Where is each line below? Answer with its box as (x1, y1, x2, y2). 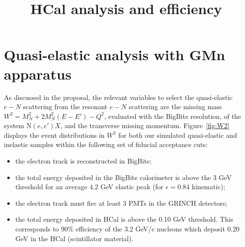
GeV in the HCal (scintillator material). (15, 233, 133, 243)
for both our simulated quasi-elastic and (118, 130, 237, 140)
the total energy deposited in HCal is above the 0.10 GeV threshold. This (15, 214, 233, 224)
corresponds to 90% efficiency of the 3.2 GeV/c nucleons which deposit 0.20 (15, 224, 240, 234)
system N (4, 120, 32, 131)
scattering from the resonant (23, 101, 108, 112)
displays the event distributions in (4, 130, 105, 140)
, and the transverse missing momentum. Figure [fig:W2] (60, 120, 229, 131)
